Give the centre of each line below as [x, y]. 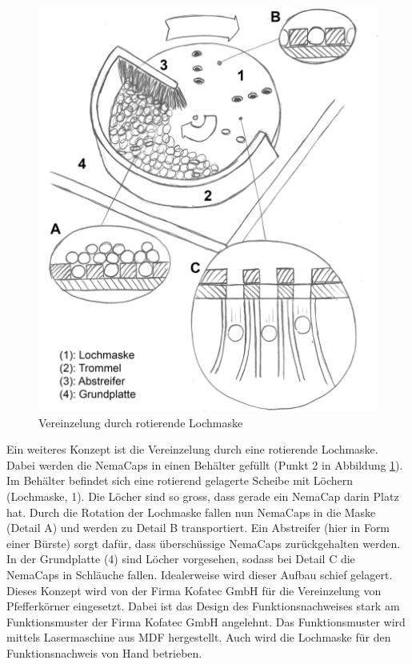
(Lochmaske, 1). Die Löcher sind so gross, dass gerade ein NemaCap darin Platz [203, 496]
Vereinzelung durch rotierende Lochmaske [141, 422]
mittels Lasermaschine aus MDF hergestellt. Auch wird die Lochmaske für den [199, 637]
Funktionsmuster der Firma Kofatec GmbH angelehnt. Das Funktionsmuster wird [206, 621]
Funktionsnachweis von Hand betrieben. [104, 652]
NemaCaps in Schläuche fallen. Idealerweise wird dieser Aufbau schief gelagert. [200, 574]
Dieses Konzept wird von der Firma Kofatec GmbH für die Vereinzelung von [194, 590]
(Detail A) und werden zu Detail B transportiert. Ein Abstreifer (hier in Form [198, 528]
